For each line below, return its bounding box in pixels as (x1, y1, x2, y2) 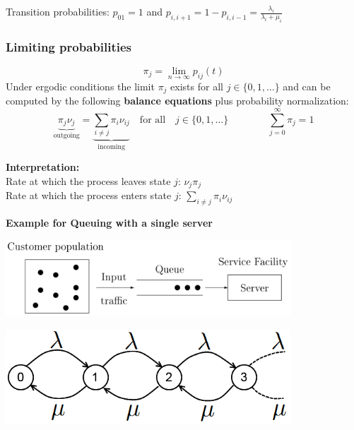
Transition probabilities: (6, 4, 110, 18)
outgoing (53, 131, 80, 139)
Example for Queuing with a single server (6, 215, 213, 230)
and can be (283, 78, 331, 93)
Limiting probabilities (6, 37, 131, 55)
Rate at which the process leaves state (6, 174, 171, 188)
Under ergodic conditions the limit (6, 78, 155, 93)
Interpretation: (6, 160, 80, 174)
